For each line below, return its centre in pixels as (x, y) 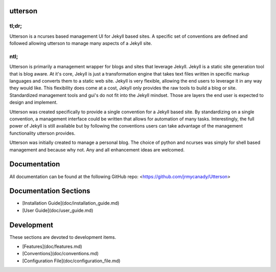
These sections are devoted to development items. (63, 237)
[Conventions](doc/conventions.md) (61, 254)
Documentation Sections (50, 191)
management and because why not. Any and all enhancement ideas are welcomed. (97, 150)
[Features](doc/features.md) (52, 246)
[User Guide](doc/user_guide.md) (58, 210)
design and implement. (34, 103)
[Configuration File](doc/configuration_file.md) (71, 261)
